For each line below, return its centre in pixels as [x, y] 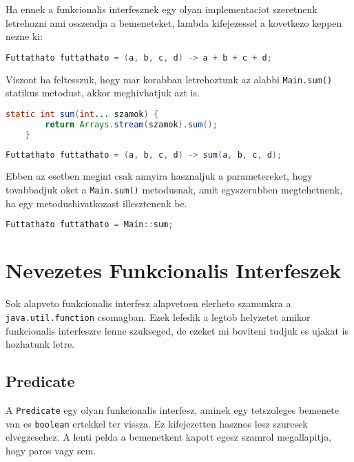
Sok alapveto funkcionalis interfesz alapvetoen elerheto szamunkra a [148, 303]
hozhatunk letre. [40, 344]
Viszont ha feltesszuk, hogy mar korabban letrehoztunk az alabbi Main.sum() [169, 79]
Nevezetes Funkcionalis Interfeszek [174, 270]
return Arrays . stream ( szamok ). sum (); [131, 124]
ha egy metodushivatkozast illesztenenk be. [96, 203]
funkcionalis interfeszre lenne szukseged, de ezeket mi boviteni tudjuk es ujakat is [177, 330]
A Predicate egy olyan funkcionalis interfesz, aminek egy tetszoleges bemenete [172, 409]
